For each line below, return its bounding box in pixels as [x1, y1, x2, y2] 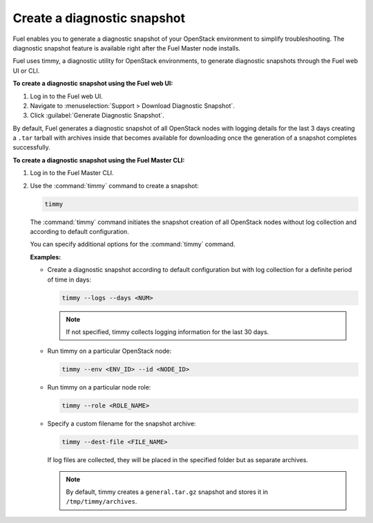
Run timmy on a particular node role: [47, 383, 151, 392]
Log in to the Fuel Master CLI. [30, 169, 114, 177]
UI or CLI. [12, 66, 40, 75]
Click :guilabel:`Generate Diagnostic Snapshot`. [30, 111, 165, 120]
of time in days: [47, 275, 91, 284]
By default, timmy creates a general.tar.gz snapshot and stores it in [66, 488, 269, 496]
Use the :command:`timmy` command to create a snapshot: [30, 181, 200, 190]
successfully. [12, 143, 51, 152]
